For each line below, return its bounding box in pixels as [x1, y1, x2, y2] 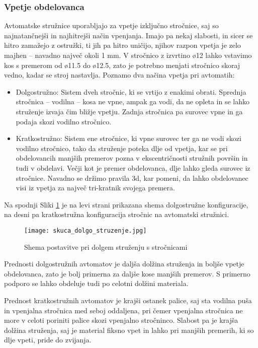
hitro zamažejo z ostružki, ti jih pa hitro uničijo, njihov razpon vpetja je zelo [4, 40, 241, 50]
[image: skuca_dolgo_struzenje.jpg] [24, 227, 147, 234]
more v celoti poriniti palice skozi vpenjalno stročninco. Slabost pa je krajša [4, 315, 238, 325]
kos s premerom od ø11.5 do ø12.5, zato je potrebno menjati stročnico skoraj [4, 59, 240, 70]
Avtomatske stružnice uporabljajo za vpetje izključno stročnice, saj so [4, 20, 219, 31]
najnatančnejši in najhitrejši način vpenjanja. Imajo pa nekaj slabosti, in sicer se [4, 30, 253, 40]
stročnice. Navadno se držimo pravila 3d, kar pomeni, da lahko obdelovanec [16, 172, 248, 183]
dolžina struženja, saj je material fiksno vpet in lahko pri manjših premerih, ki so [4, 324, 254, 335]
